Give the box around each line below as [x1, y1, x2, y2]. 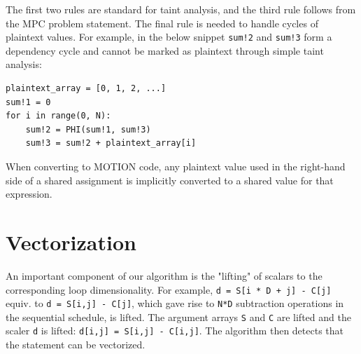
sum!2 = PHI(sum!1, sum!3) [25, 124, 151, 135]
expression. [6, 186, 52, 201]
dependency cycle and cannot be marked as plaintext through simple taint [6, 43, 324, 57]
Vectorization [6, 227, 136, 256]
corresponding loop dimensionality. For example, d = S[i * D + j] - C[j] [6, 282, 332, 297]
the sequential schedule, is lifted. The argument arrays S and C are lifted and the [6, 309, 351, 324]
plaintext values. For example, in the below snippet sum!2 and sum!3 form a [6, 29, 332, 44]
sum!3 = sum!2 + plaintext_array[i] [25, 138, 197, 149]
